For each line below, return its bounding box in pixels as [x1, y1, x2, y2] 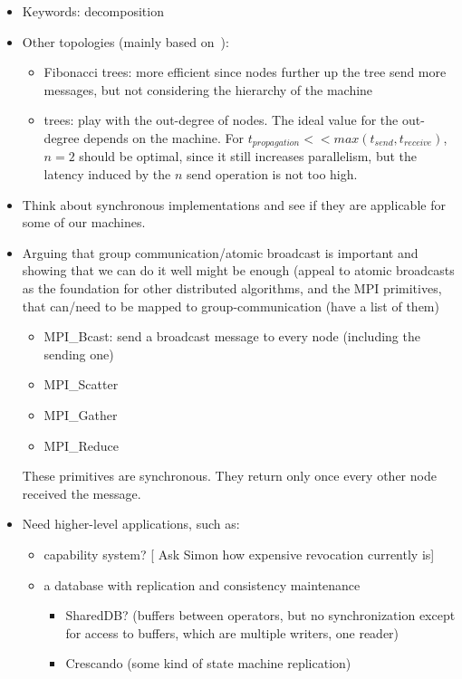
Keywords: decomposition [22, 2, 164, 20]
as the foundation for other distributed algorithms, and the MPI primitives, [22, 278, 442, 297]
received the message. [22, 483, 141, 502]
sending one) [43, 344, 114, 363]
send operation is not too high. [186, 165, 358, 184]
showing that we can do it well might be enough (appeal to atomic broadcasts [22, 261, 455, 280]
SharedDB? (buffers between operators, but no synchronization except [65, 606, 456, 625]
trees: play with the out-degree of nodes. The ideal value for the [43, 110, 399, 129]
